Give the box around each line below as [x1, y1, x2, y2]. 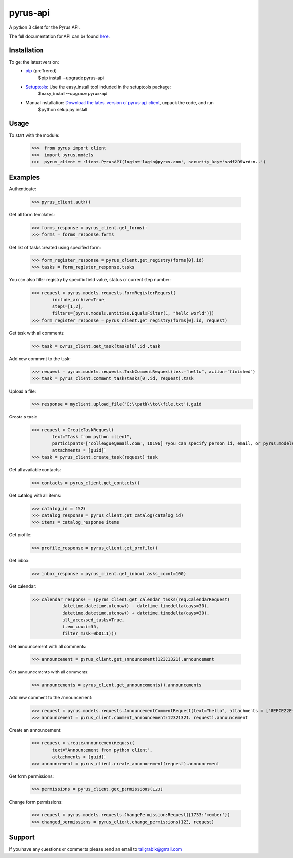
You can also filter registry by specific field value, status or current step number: [9, 277, 171, 283]
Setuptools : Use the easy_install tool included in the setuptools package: [25, 84, 171, 90]
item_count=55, [62, 624, 99, 629]
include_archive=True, [52, 297, 107, 302]
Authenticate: [9, 186, 36, 192]
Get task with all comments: [9, 330, 65, 336]
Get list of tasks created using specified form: [9, 244, 101, 250]
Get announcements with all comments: [9, 669, 89, 675]
